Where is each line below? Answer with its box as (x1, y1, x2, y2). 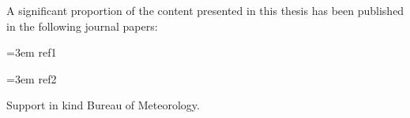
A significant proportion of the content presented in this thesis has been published (6, 2, 404, 18)
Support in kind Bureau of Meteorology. (6, 97, 200, 113)
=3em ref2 (6, 70, 57, 87)
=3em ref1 (6, 44, 57, 61)
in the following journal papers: (6, 17, 158, 34)
